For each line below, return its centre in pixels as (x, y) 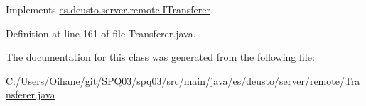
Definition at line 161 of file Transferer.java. (101, 33)
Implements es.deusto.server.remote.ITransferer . (109, 9)
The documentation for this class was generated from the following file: (160, 57)
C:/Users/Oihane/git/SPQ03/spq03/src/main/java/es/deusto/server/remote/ (175, 80)
